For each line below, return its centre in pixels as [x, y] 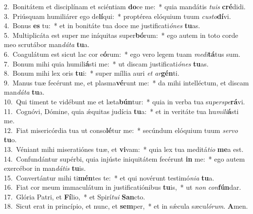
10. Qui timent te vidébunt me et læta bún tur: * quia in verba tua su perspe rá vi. [125, 101]
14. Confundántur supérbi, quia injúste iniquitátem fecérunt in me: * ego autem [125, 158]
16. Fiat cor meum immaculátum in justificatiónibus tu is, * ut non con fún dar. [123, 187]
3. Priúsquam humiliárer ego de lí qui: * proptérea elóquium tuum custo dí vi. [117, 16]
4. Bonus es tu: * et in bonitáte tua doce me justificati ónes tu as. [102, 25]
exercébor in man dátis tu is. [45, 168]
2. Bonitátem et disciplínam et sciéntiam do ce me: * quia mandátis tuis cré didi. [125, 6]
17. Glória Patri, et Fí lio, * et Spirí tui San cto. [75, 196]
